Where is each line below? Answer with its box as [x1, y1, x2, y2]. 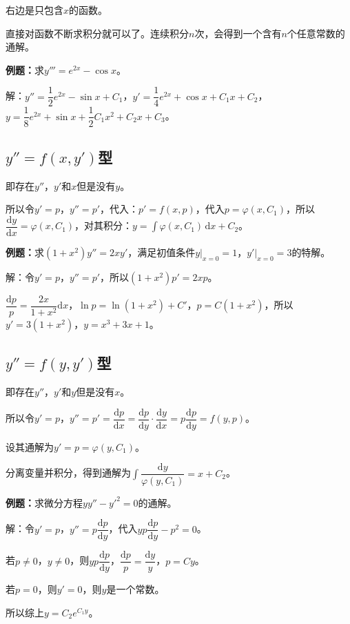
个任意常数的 [287, 26, 345, 40]
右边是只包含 [6, 3, 63, 17]
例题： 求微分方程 [6, 495, 83, 509]
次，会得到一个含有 [194, 26, 282, 40]
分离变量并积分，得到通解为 [6, 465, 131, 480]
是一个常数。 [106, 582, 165, 596]
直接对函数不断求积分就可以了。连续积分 [6, 26, 189, 40]
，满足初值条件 [127, 244, 196, 259]
